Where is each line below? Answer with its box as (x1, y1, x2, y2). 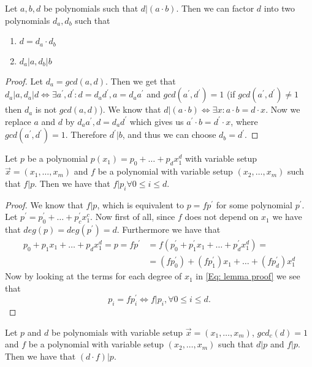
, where (230, 115, 258, 127)
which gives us (129, 115, 184, 127)
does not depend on (185, 210, 259, 223)
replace (5, 115, 31, 127)
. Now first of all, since (90, 210, 175, 223)
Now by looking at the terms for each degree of (5, 270, 182, 282)
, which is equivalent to (97, 198, 185, 211)
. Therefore (65, 128, 107, 141)
